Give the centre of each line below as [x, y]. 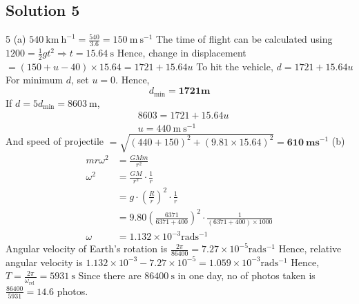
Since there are [110, 275]
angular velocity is [44, 262]
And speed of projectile [55, 141]
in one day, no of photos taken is [246, 275]
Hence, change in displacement [182, 53]
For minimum [35, 80]
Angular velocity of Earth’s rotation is [87, 249]
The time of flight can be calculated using [244, 39]
